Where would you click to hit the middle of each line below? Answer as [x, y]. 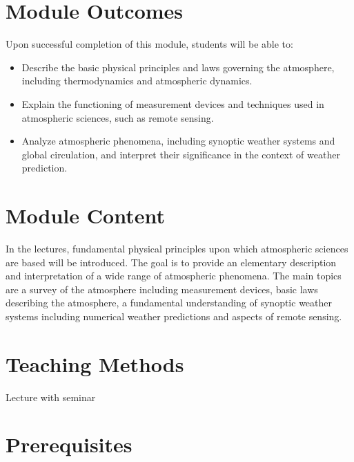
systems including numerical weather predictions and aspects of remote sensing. [174, 316]
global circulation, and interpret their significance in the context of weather [181, 154]
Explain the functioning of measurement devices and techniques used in [173, 103]
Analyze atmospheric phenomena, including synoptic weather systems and [178, 141]
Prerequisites [69, 444]
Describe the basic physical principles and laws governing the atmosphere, [178, 67]
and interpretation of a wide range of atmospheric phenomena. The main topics [174, 276]
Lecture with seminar [51, 397]
